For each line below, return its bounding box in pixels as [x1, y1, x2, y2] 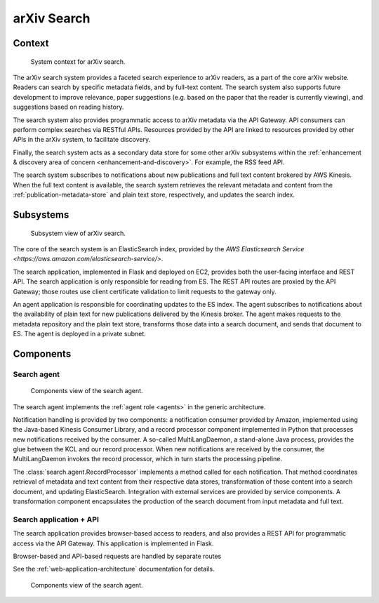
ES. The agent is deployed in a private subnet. [13, 330, 147, 338]
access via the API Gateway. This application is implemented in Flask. [13, 539, 214, 548]
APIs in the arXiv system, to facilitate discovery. [13, 135, 151, 144]
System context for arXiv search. [30, 57, 126, 66]
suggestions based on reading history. [13, 102, 124, 112]
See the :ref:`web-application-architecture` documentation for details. [13, 565, 215, 574]
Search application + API [13, 515, 100, 524]
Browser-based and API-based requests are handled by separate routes [13, 552, 222, 560]
